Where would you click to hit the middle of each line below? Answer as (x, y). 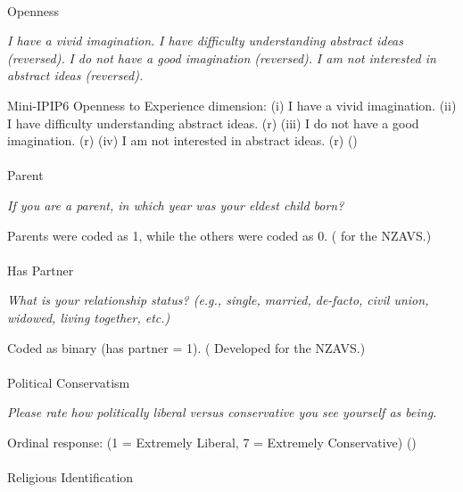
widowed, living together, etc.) (89, 317)
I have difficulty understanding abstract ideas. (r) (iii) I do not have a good (213, 123)
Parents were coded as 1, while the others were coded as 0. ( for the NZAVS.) (219, 235)
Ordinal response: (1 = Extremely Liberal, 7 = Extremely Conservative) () (212, 442)
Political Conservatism (69, 382)
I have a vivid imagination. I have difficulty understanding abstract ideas (205, 41)
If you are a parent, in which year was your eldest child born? (176, 205)
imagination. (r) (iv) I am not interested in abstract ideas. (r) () (182, 140)
